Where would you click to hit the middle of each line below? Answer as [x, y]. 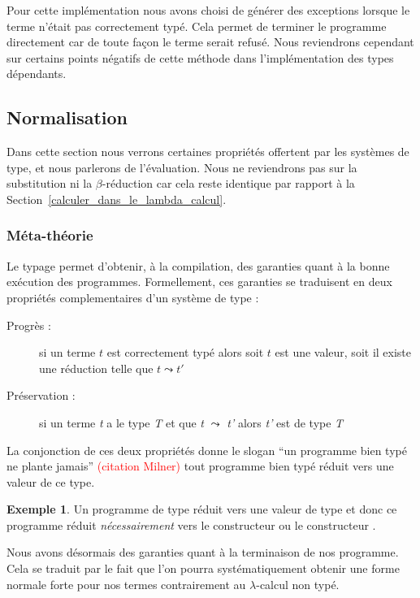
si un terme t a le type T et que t [121, 422]
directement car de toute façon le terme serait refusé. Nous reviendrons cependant [210, 42]
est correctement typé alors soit [185, 352]
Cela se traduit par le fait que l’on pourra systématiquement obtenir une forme [203, 568]
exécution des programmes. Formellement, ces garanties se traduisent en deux [199, 282]
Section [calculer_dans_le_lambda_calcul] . [117, 199]
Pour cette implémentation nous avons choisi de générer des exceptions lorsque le [208, 10]
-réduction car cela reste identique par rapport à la [228, 183]
